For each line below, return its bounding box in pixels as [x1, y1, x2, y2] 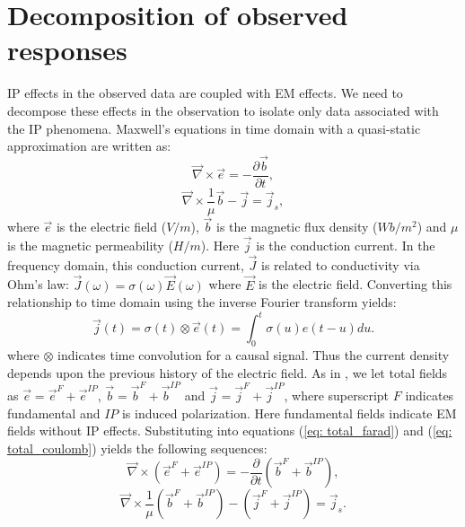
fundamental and [7, 403, 101, 422]
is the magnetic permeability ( [7, 236, 173, 255]
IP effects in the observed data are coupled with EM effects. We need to [7, 83, 403, 102]
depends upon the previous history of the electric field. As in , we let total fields [7, 363, 448, 382]
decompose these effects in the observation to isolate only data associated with [7, 101, 439, 119]
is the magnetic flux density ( [216, 217, 378, 236]
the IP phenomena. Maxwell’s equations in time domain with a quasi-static [7, 119, 421, 137]
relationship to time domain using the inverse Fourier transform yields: [7, 293, 397, 312]
